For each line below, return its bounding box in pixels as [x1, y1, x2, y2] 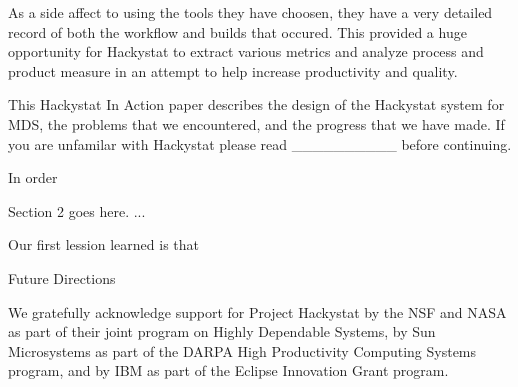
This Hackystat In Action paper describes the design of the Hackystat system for [8, 94, 505, 115]
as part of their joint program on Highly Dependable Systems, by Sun [8, 321, 436, 342]
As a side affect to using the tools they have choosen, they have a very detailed [8, 2, 493, 22]
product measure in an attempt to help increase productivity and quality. [8, 60, 458, 81]
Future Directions [8, 267, 116, 288]
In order [8, 167, 58, 188]
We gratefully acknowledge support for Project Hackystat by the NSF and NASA [8, 301, 507, 322]
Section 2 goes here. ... [8, 200, 146, 221]
